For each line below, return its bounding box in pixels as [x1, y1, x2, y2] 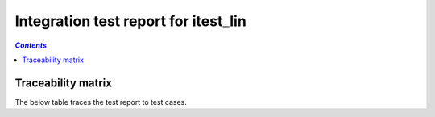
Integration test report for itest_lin [14, 12, 247, 30]
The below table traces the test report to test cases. [14, 97, 187, 107]
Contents [14, 40, 48, 50]
